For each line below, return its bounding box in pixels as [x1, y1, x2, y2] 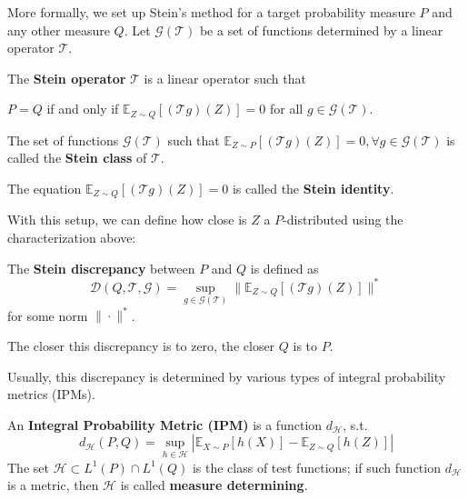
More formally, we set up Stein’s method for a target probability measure [7, 3, 415, 21]
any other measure [7, 20, 110, 39]
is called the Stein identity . [232, 179, 394, 198]
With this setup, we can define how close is [7, 210, 247, 229]
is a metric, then [7, 475, 99, 495]
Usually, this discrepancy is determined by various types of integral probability [7, 366, 446, 385]
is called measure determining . [120, 475, 308, 495]
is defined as [250, 258, 319, 277]
